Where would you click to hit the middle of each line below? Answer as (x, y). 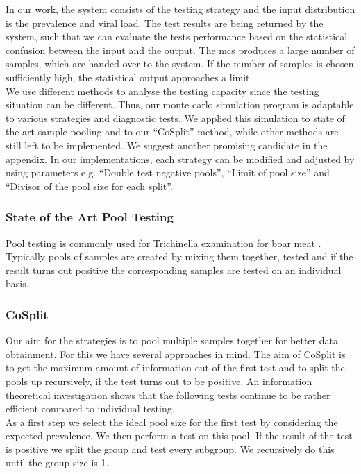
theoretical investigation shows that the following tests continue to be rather (168, 395)
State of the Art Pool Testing (90, 217)
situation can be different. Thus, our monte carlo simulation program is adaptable (180, 104)
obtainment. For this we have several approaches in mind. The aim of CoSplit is (176, 354)
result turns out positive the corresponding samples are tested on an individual (174, 270)
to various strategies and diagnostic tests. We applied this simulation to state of (175, 118)
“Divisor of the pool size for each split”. (89, 186)
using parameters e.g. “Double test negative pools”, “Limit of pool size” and (168, 172)
